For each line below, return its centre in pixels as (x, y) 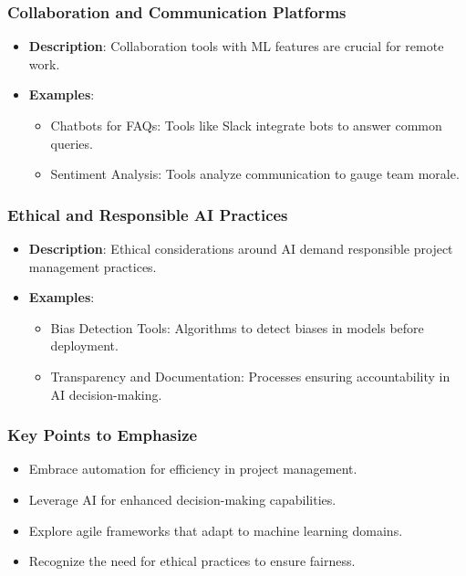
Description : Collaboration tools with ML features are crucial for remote (236, 46)
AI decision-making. (106, 394)
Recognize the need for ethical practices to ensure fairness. (192, 561)
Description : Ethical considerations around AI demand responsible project (241, 248)
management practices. (93, 266)
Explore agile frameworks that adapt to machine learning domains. (216, 530)
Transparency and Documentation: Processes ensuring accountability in (250, 376)
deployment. (84, 346)
